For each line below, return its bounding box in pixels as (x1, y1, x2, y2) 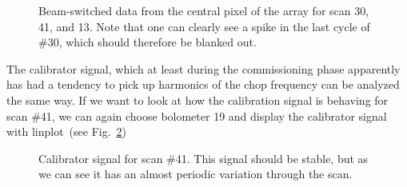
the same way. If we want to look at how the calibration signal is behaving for (6, 91, 389, 108)
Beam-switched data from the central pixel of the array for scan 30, (38, 2, 369, 18)
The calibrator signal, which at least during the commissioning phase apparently (6, 60, 401, 77)
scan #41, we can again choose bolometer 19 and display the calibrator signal (6, 107, 387, 124)
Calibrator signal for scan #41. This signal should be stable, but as (38, 149, 369, 166)
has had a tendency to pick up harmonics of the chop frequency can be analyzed (6, 76, 400, 93)
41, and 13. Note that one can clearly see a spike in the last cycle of (38, 18, 370, 34)
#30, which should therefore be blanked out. (38, 34, 257, 50)
